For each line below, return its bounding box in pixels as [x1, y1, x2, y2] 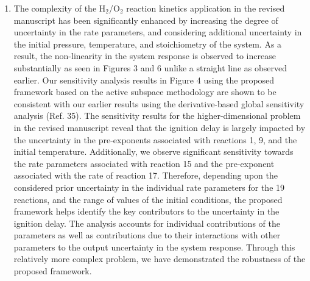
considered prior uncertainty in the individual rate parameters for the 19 [13, 180, 285, 193]
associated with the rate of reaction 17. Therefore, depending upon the [13, 169, 278, 182]
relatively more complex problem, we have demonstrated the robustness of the [13, 252, 306, 265]
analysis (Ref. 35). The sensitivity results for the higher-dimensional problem [13, 109, 301, 122]
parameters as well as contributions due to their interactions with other [13, 229, 281, 241]
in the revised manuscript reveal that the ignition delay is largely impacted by [13, 121, 306, 133]
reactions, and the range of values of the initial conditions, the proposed [13, 193, 283, 205]
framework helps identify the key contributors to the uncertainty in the [13, 205, 280, 218]
